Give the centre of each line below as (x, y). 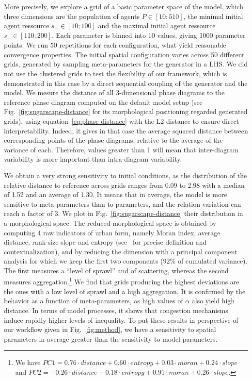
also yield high (213, 301)
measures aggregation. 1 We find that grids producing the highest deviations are (122, 281)
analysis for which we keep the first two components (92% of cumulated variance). (126, 261)
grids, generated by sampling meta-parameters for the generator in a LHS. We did (126, 64)
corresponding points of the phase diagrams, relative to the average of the (113, 140)
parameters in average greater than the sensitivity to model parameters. (111, 339)
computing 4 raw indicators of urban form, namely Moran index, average (112, 232)
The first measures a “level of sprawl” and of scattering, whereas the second (116, 270)
